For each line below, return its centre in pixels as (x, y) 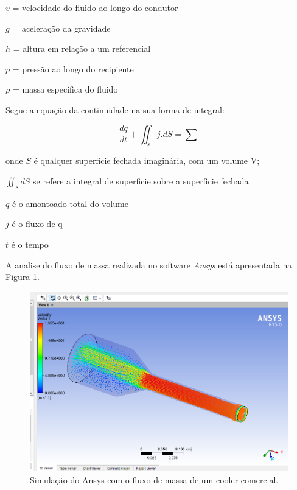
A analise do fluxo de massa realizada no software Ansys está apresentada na (149, 264)
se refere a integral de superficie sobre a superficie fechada (141, 180)
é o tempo (30, 244)
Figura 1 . (23, 277)
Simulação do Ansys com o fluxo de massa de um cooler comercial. (154, 479)
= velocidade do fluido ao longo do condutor (95, 7)
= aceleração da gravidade (61, 28)
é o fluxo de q (37, 224)
